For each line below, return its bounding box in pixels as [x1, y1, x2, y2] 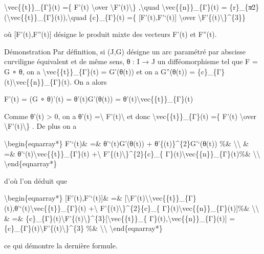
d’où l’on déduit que [4, 175, 68, 186]
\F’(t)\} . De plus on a [4, 121, 77, 131]
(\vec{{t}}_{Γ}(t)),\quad [4, 11, 87, 22]
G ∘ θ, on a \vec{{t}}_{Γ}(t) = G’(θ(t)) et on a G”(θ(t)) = [4, 66, 195, 76]
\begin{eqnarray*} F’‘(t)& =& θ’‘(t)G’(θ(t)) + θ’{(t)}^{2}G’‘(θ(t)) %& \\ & [4, 138, 249, 148]
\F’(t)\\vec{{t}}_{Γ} [126, 192, 196, 203]
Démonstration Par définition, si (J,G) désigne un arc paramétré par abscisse [4, 46, 246, 56]
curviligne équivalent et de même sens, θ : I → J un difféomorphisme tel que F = [4, 56, 258, 67]
